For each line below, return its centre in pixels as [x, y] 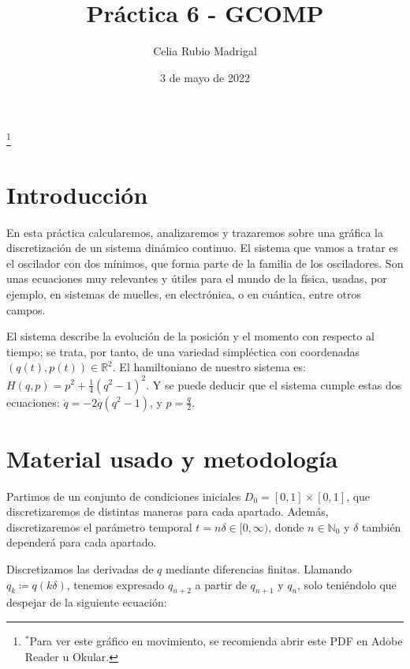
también [382, 526]
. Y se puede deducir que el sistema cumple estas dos [274, 384]
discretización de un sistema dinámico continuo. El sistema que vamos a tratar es [203, 248]
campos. [26, 309]
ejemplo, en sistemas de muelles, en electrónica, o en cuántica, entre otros [184, 294]
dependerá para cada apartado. [82, 542]
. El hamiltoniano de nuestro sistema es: [209, 367]
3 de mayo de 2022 [205, 77]
